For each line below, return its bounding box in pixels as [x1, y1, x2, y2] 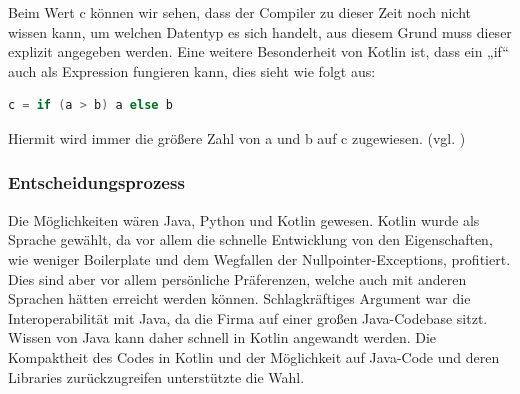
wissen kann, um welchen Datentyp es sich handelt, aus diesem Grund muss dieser [8, 21, 512, 42]
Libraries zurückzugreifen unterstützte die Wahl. [8, 366, 305, 387]
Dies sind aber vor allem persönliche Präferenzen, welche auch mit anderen [8, 268, 467, 289]
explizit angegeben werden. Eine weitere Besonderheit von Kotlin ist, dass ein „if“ [8, 41, 509, 62]
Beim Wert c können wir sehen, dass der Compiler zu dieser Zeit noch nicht [8, 2, 472, 22]
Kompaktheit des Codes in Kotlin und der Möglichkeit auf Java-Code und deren [8, 346, 500, 367]
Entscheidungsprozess [8, 170, 185, 195]
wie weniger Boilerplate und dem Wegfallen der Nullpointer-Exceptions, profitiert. [8, 248, 511, 269]
